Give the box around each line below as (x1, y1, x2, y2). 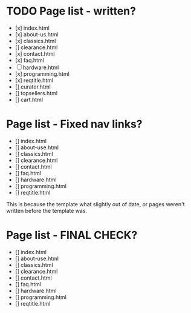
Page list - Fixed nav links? (6, 117, 143, 131)
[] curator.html (15, 83, 51, 90)
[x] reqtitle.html (15, 76, 54, 84)
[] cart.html (15, 96, 44, 103)
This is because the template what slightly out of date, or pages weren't (6, 200, 186, 207)
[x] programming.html (15, 70, 70, 77)
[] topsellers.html (15, 89, 58, 96)
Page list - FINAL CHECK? (6, 229, 138, 242)
